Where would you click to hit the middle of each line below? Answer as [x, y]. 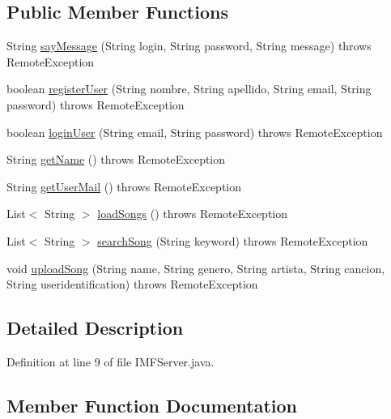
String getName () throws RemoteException [116, 159]
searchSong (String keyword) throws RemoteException [233, 240]
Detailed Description [95, 328]
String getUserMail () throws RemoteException [124, 186]
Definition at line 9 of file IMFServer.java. [110, 361]
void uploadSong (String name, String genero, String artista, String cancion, [196, 268]
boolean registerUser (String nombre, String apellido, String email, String [189, 89]
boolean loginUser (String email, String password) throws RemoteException [195, 132]
